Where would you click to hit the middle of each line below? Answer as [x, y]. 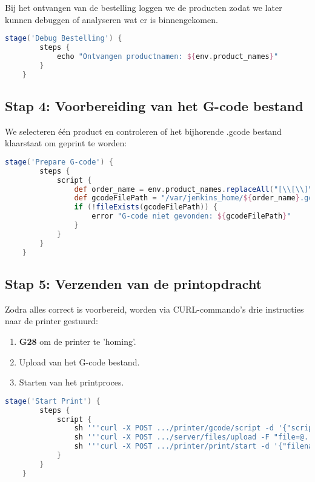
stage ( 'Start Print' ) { [53, 401]
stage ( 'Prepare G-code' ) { [59, 162]
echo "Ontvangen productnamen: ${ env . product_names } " [167, 56]
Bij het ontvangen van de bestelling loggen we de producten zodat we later [144, 7]
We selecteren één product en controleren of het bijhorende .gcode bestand [143, 131]
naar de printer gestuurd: [51, 321]
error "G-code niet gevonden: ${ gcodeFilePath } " [191, 216]
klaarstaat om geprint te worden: [66, 143]
